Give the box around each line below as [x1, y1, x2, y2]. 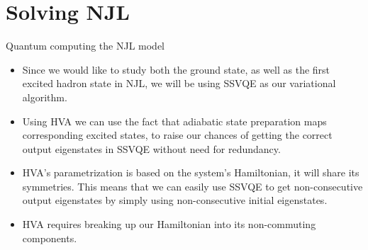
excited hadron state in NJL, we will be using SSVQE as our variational [22, 76, 336, 91]
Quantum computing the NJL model [6, 38, 165, 53]
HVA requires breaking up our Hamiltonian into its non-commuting [22, 217, 316, 232]
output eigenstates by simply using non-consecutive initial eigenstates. [22, 193, 328, 208]
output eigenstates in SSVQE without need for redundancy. [22, 141, 281, 156]
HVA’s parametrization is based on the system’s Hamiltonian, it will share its [22, 165, 359, 180]
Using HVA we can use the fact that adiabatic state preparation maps [22, 113, 327, 128]
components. [22, 230, 77, 245]
